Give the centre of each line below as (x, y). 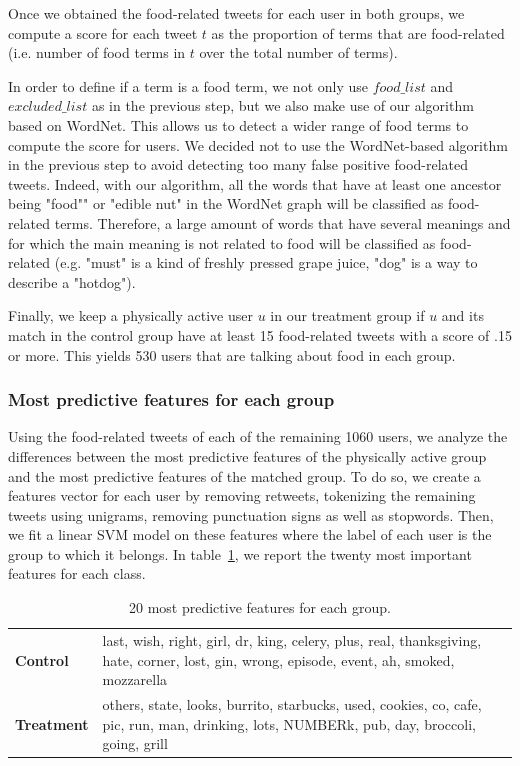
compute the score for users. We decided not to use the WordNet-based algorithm (258, 144)
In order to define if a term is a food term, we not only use (188, 85)
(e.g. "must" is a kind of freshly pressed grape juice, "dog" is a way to (266, 262)
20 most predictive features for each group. (260, 607)
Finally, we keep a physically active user (130, 315)
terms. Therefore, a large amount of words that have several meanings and (282, 222)
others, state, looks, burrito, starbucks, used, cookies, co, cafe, (292, 703)
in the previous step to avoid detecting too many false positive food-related (238, 164)
